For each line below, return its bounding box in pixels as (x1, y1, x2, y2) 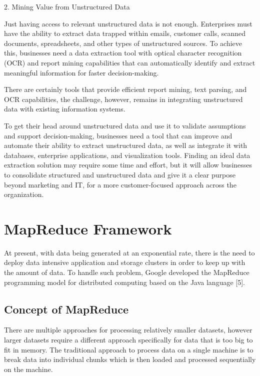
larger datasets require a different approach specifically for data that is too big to (4, 334, 253, 344)
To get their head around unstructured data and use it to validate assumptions (4, 120, 246, 130)
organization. (4, 189, 44, 199)
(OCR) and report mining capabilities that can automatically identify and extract (4, 57, 255, 67)
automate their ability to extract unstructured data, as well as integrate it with (4, 140, 247, 150)
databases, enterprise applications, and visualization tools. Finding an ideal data (4, 149, 250, 160)
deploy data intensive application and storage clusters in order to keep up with (4, 257, 245, 267)
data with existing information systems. (4, 103, 125, 114)
